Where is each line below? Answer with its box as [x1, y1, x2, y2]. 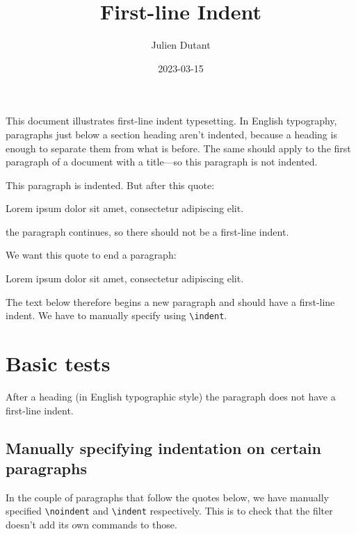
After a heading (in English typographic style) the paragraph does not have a [6, 389, 336, 404]
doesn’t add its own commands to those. [6, 517, 177, 532]
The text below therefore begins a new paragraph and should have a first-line [6, 294, 335, 309]
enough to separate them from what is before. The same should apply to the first [6, 140, 351, 155]
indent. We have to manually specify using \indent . [6, 308, 227, 323]
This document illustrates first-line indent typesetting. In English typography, [6, 113, 337, 128]
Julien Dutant [151, 38, 211, 52]
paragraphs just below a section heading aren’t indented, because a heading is [6, 127, 337, 141]
